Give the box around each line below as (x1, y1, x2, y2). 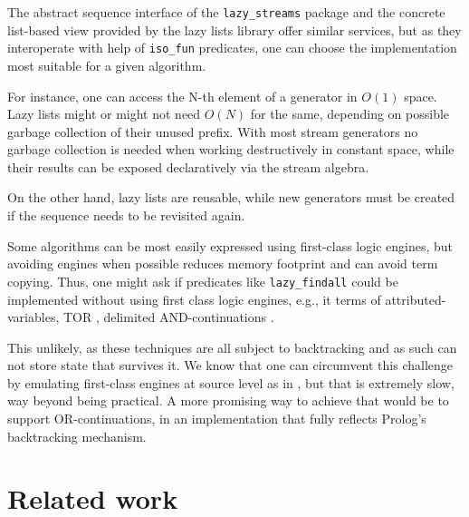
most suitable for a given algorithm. (7, 55, 206, 74)
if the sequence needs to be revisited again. (7, 206, 245, 225)
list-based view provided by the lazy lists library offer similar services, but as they (7, 20, 462, 39)
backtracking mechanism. (7, 426, 147, 445)
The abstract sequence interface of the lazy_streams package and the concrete (7, 3, 445, 21)
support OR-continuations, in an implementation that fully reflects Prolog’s (7, 409, 426, 428)
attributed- (385, 289, 446, 308)
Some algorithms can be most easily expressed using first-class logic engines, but (7, 236, 453, 255)
